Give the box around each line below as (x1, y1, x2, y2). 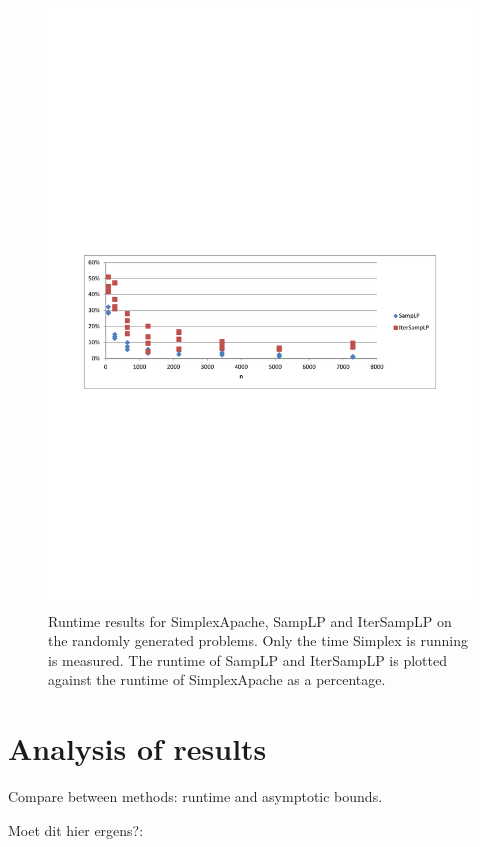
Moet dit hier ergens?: (8, 819, 144, 840)
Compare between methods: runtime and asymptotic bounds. (8, 786, 383, 807)
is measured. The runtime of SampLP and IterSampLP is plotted (48, 649, 447, 670)
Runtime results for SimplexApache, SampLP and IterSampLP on (48, 610, 452, 631)
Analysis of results (8, 728, 267, 769)
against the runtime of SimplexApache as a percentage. (48, 669, 386, 690)
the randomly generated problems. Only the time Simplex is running (48, 630, 468, 651)
